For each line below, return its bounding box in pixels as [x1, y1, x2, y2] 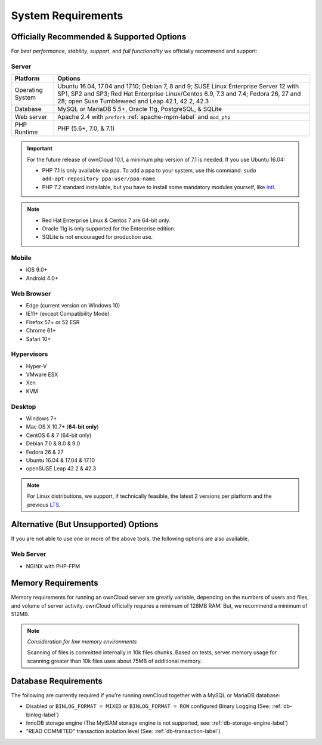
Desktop [11, 402, 36, 411]
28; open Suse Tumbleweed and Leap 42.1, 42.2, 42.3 [57, 97, 209, 106]
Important [27, 145, 53, 152]
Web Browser [11, 290, 51, 298]
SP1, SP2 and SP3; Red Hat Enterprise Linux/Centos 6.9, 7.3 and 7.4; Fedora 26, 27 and [57, 90, 301, 98]
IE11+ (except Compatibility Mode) [26, 310, 110, 318]
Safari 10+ [26, 335, 51, 343]
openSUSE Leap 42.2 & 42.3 [26, 465, 97, 472]
